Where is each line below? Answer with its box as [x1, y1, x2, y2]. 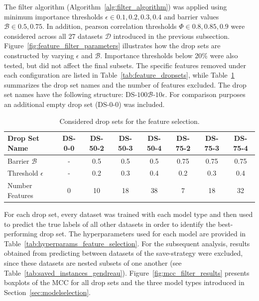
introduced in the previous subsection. [113, 30, 230, 41]
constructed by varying [4, 50, 74, 60]
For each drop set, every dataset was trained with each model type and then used [4, 208, 253, 219]
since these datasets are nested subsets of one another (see [4, 257, 182, 268]
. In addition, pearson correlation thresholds [42, 21, 177, 31]
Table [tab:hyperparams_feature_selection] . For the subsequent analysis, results [4, 238, 250, 248]
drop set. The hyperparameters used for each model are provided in [39, 228, 246, 239]
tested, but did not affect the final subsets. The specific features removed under [4, 60, 246, 70]
